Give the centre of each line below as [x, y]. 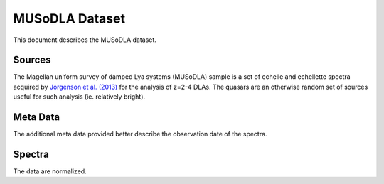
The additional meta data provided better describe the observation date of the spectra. [140, 134]
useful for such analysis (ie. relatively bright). [79, 97]
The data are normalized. [50, 171]
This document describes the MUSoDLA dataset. [85, 40]
